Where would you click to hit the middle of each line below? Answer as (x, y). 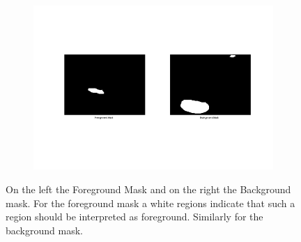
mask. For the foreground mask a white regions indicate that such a (150, 203)
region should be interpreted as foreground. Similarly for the (134, 217)
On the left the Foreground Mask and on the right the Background (148, 189)
